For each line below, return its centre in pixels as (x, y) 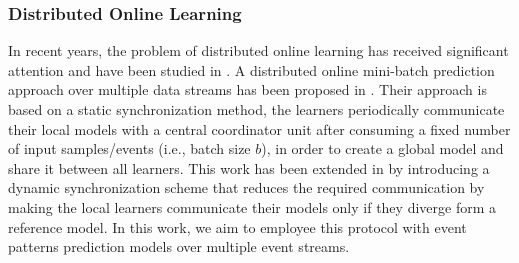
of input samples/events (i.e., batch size (129, 148)
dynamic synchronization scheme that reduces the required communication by (246, 187)
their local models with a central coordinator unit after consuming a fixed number (259, 128)
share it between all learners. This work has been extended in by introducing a (249, 167)
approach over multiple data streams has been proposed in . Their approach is (247, 89)
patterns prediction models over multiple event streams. (179, 246)
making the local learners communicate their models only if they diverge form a (252, 206)
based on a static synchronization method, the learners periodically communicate (256, 109)
